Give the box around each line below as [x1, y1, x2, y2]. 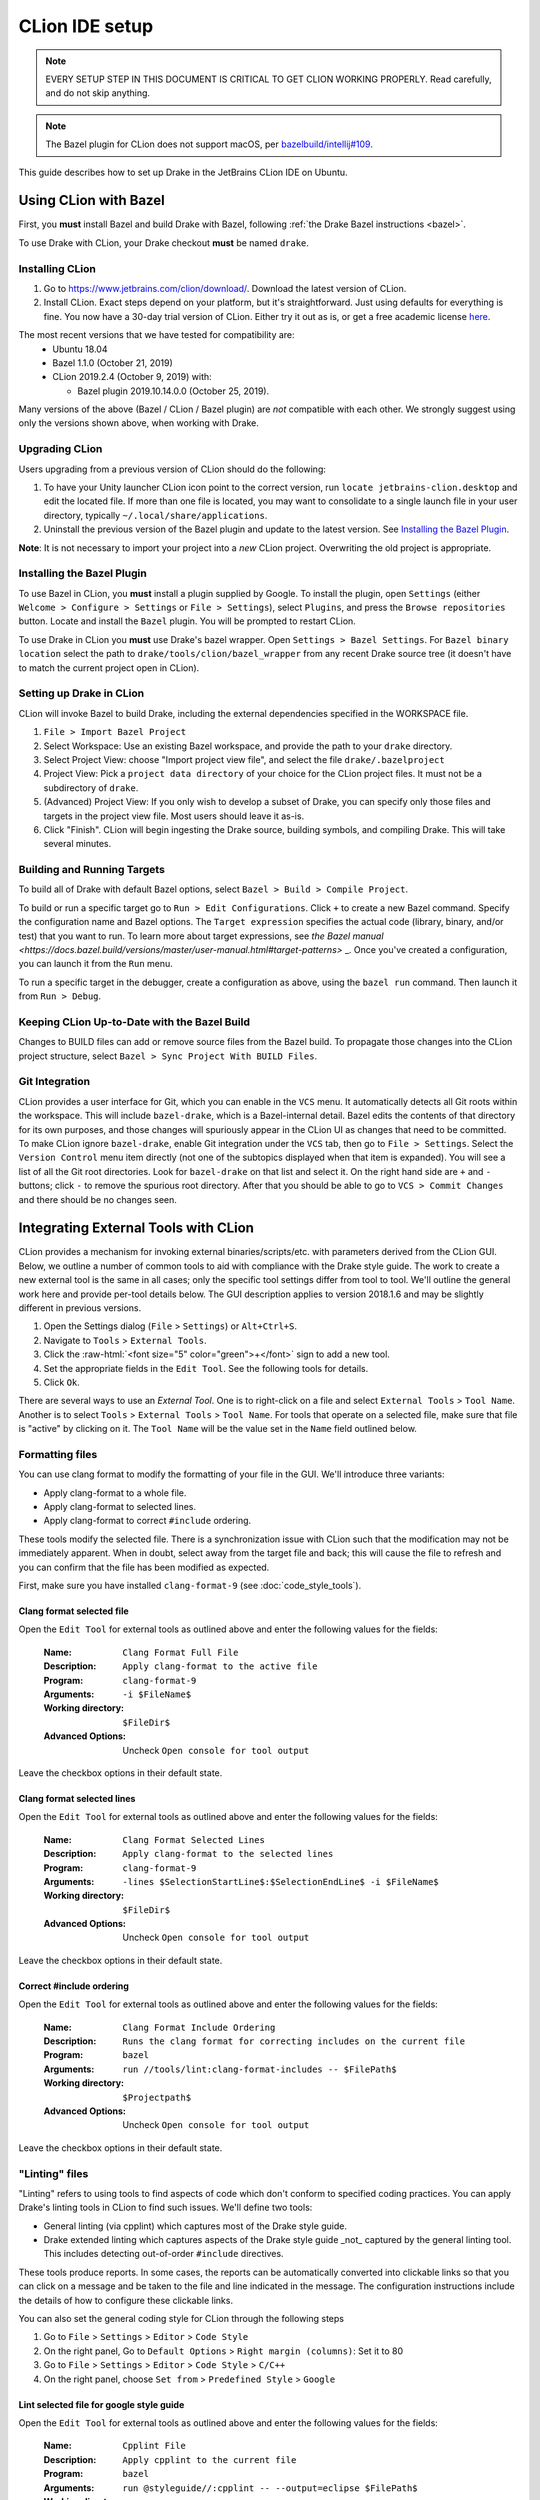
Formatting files [18, 1447, 98, 1461]
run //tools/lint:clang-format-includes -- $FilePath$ [122, 2063, 397, 2075]
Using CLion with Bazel [18, 192, 165, 209]
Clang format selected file [18, 1605, 129, 1617]
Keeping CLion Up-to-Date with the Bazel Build [18, 1015, 250, 1029]
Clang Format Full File [122, 1646, 239, 1658]
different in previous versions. [18, 1302, 142, 1314]
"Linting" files [18, 2166, 89, 2180]
